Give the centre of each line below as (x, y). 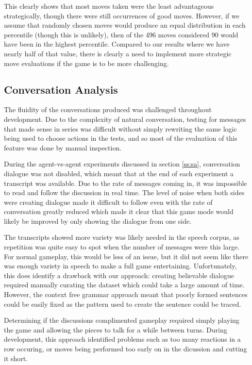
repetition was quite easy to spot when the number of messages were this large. (122, 247)
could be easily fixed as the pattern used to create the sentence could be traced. (123, 304)
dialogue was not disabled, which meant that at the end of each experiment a (119, 173)
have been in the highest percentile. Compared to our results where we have (117, 44)
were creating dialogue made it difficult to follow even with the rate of (108, 202)
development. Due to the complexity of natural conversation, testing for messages (125, 119)
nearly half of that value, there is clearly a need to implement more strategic (118, 53)
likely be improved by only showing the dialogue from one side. (98, 221)
